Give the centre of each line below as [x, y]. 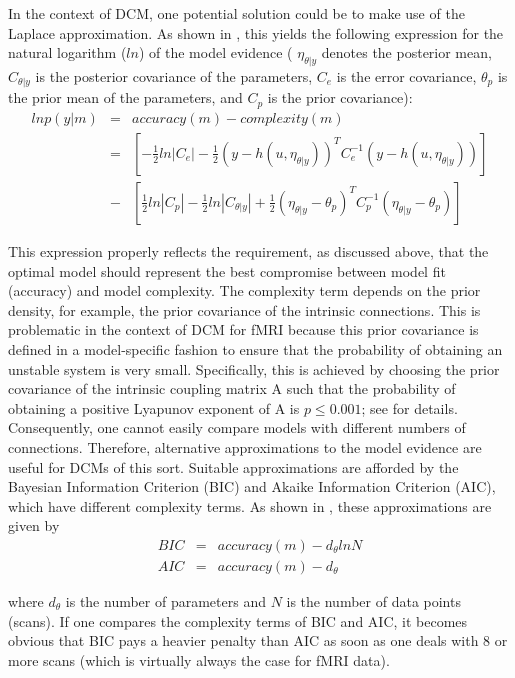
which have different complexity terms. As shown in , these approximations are [250, 505]
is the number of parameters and [165, 600]
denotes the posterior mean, [406, 52]
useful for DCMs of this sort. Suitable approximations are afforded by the [233, 466]
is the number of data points [373, 600]
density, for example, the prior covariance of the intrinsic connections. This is [244, 309]
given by [34, 525]
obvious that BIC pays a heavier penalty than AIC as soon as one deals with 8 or [258, 640]
